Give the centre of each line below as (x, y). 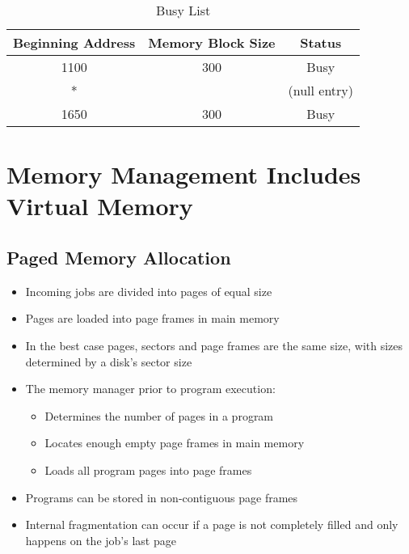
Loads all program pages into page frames (148, 469)
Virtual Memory (100, 206)
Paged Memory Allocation (119, 257)
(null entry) (321, 90)
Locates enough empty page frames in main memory (175, 443)
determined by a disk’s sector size (109, 361)
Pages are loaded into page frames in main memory (152, 318)
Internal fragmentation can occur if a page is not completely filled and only (212, 524)
